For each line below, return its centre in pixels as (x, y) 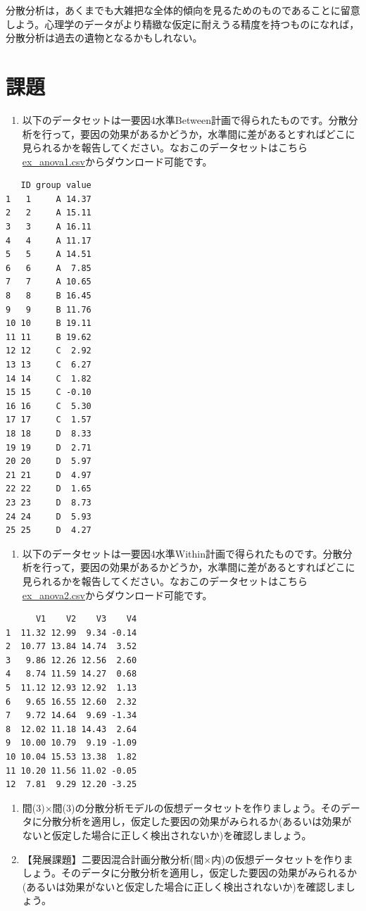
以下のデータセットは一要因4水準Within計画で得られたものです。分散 (182, 553)
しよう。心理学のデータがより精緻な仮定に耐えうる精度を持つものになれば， (183, 24)
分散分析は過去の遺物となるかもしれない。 (104, 38)
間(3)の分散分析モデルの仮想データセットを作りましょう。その (196, 807)
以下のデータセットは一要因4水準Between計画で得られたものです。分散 (185, 119)
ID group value (56, 186)
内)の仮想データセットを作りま (282, 859)
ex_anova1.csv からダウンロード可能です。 (117, 161)
